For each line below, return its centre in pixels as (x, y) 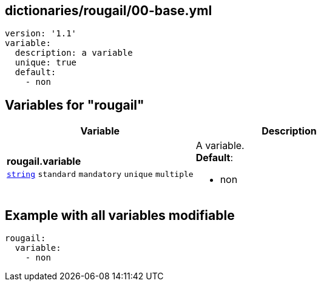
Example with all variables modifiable (120, 215)
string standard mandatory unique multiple (100, 175)
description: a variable (74, 53)
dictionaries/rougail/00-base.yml (109, 11)
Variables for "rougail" (75, 105)
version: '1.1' (41, 34)
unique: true (46, 63)
